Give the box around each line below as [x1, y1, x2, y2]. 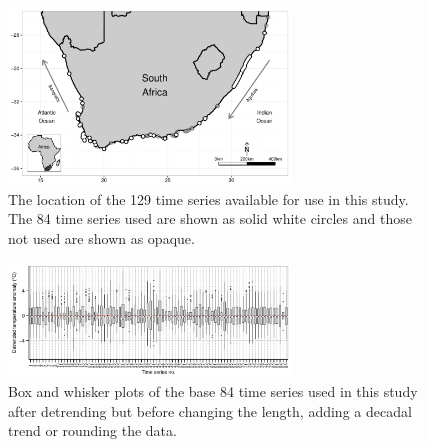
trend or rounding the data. [8, 420, 177, 441]
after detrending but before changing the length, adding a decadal [8, 400, 412, 421]
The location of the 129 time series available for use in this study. [8, 188, 409, 209]
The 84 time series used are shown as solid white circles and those [8, 208, 412, 229]
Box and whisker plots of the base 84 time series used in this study [8, 381, 418, 402]
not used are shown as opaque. [8, 227, 195, 248]
